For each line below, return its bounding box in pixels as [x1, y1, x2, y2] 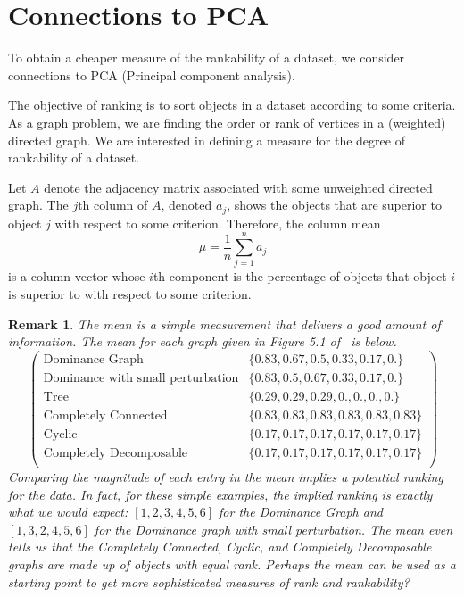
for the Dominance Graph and [219, 502, 383, 521]
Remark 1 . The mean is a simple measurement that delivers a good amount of [8, 314, 441, 333]
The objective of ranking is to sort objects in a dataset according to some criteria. [8, 95, 456, 114]
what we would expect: [8, 502, 128, 521]
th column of [78, 195, 148, 214]
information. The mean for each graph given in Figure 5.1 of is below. [8, 332, 397, 351]
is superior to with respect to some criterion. [8, 285, 252, 303]
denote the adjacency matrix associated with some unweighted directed [44, 178, 433, 196]
